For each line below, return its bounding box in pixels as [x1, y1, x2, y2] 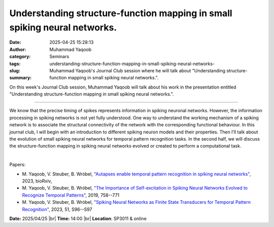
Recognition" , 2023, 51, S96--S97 [22, 206, 92, 212]
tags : [9, 61, 21, 67]
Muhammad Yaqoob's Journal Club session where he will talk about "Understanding [49, 67, 226, 73]
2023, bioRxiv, [22, 177, 52, 184]
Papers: [9, 162, 26, 168]
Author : [9, 46, 26, 53]
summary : [9, 75, 32, 81]
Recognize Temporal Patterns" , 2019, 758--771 [22, 192, 120, 198]
